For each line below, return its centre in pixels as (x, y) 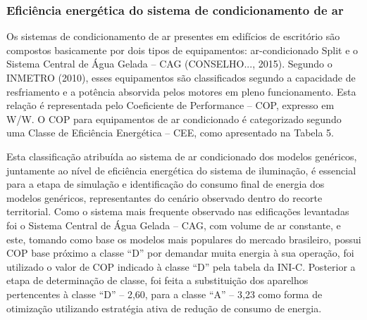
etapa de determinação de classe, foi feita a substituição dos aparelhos (157, 280)
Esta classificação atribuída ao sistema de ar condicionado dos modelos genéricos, (182, 156)
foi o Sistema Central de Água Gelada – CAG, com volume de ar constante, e (174, 225)
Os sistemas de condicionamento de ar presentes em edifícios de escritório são (173, 36)
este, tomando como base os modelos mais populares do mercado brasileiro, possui (184, 239)
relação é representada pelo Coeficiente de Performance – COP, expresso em (170, 105)
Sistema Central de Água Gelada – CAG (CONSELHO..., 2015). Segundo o (169, 64)
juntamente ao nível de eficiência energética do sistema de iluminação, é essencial (181, 170)
